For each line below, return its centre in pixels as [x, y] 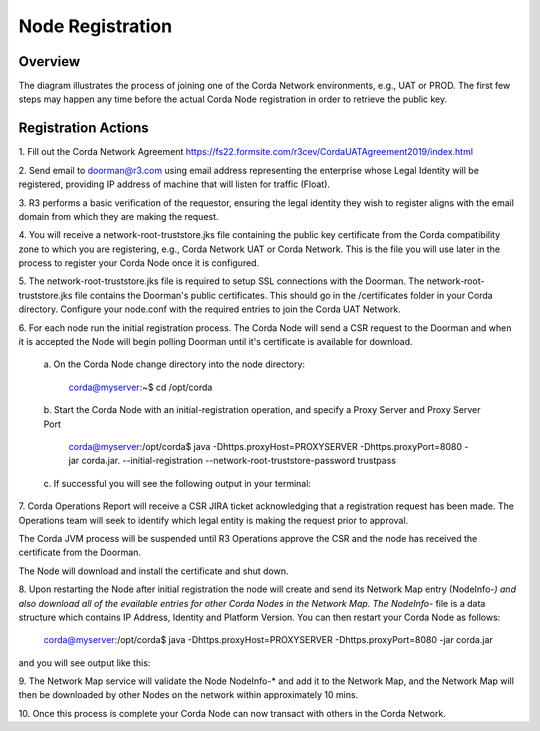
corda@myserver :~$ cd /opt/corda [140, 387]
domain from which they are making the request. [118, 216]
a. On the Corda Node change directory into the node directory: [174, 364]
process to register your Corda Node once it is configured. [139, 263]
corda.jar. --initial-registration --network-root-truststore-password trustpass [239, 461]
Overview [49, 61]
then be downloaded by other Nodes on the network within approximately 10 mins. [188, 695]
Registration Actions [83, 128]
